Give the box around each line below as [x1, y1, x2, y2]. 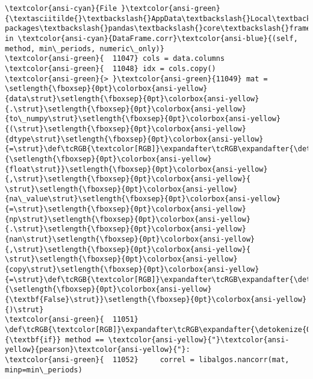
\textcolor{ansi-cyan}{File [5, 4, 117, 13]
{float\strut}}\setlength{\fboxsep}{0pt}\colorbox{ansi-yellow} [5, 164, 268, 174]
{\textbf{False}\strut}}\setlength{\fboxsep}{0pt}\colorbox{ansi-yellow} [5, 295, 307, 304]
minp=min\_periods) [5, 365, 82, 374]
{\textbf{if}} [5, 335, 61, 344]
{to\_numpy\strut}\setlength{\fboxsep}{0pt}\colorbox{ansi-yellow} [5, 114, 281, 124]
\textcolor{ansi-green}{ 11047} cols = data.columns [5, 54, 225, 63]
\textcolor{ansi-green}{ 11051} [5, 315, 138, 324]
